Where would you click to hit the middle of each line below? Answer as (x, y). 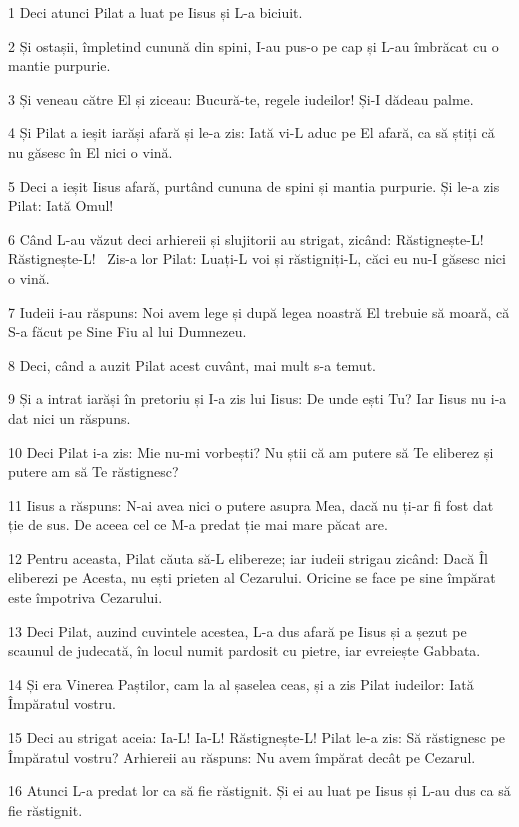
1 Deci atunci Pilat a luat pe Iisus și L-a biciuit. (155, 12)
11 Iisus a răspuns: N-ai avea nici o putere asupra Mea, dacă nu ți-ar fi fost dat (251, 504)
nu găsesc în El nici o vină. (90, 151)
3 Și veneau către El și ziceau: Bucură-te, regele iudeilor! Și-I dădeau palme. (241, 98)
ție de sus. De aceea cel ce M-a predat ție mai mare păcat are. (198, 524)
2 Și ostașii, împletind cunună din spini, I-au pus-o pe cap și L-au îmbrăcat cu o (253, 45)
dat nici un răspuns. (69, 417)
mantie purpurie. (59, 65)
